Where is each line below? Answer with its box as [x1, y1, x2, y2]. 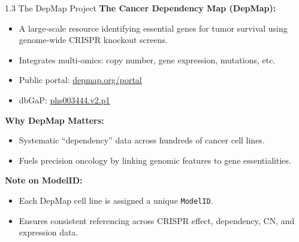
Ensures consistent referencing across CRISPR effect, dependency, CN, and [19, 214, 295, 226]
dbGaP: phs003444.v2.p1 [19, 93, 110, 106]
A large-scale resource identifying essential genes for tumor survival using [19, 22, 288, 34]
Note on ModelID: [5, 174, 83, 186]
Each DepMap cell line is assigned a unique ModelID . [19, 194, 213, 206]
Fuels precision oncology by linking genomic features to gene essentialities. [19, 154, 291, 166]
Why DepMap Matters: [5, 114, 104, 126]
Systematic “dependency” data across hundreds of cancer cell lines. [19, 134, 265, 146]
